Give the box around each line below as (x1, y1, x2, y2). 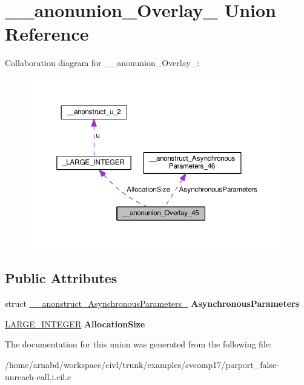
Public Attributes (5, 269, 117, 287)
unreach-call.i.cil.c (5, 370, 71, 383)
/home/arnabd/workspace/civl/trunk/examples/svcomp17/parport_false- (5, 358, 279, 370)
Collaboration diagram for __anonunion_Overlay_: (5, 56, 200, 69)
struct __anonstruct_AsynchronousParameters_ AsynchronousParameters (5, 297, 300, 310)
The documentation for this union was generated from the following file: (5, 338, 272, 350)
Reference (5, 21, 89, 46)
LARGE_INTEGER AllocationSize (5, 317, 145, 330)
